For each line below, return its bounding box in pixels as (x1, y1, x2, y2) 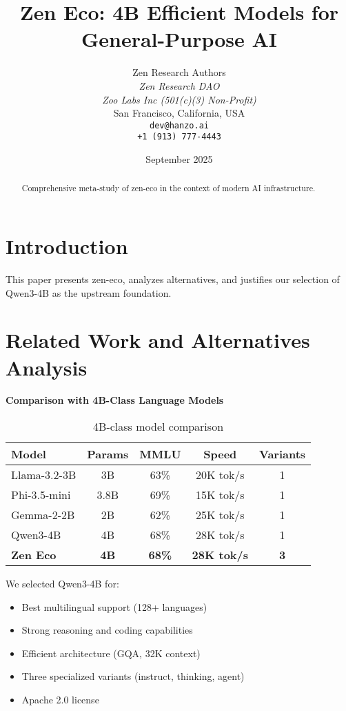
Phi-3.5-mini (11, 487, 71, 503)
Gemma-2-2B (11, 507, 75, 523)
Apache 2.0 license (21, 692, 99, 707)
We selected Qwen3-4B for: (6, 576, 119, 591)
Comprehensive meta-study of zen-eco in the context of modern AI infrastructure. (21, 182, 316, 194)
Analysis (6, 353, 88, 381)
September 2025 (145, 152, 213, 166)
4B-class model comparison (93, 418, 224, 435)
